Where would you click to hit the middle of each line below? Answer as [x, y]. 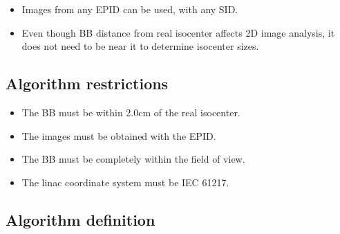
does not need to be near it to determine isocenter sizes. [140, 46]
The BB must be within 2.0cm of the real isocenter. [131, 112]
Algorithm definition [81, 219]
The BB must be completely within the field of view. [133, 159]
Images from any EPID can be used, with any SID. [130, 9]
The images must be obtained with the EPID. [119, 135]
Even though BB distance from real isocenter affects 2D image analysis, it [178, 32]
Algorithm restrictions [87, 83]
